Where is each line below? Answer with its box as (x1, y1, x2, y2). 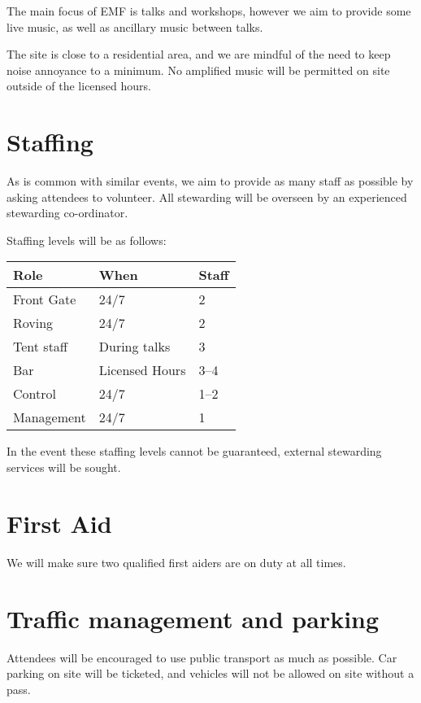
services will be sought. (7, 459, 121, 476)
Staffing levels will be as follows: (7, 231, 167, 248)
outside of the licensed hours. (7, 77, 151, 94)
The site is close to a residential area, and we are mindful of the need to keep (7, 46, 391, 63)
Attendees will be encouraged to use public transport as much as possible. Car (7, 648, 397, 666)
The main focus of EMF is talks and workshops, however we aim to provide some (7, 2, 411, 19)
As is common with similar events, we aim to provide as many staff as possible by (7, 172, 414, 190)
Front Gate (13, 290, 76, 309)
